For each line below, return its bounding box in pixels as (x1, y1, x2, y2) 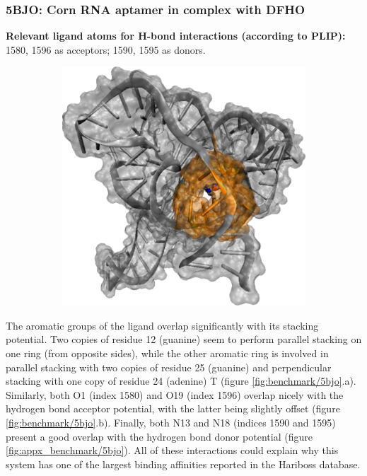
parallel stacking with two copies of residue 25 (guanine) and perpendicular (6, 359, 332, 374)
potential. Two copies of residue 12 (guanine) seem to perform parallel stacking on (6, 332, 362, 347)
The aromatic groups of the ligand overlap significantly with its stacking (6, 318, 319, 332)
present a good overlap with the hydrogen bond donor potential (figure (6, 429, 313, 443)
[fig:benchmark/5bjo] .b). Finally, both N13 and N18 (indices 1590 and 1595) (6, 415, 336, 430)
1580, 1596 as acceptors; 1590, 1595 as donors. (6, 42, 206, 57)
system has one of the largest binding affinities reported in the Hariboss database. (6, 456, 361, 471)
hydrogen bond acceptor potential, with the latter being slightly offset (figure (6, 401, 340, 416)
